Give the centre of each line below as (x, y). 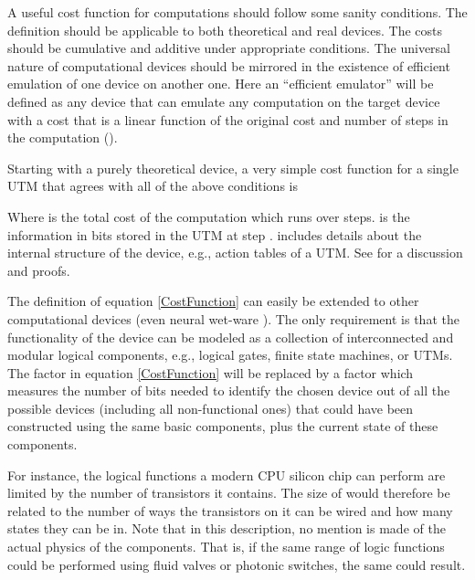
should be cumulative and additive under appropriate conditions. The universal (229, 48)
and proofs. (39, 270)
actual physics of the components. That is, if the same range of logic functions (226, 547)
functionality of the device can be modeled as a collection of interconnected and (231, 337)
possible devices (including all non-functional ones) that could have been (211, 408)
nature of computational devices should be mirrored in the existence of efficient (229, 65)
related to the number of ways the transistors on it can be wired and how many (230, 510)
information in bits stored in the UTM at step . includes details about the (215, 234)
